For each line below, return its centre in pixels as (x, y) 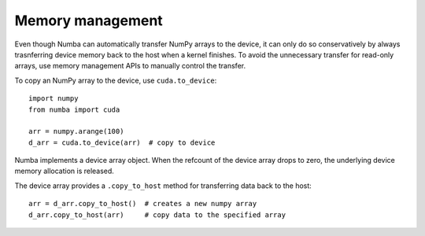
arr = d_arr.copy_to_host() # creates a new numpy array (143, 204)
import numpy (54, 99)
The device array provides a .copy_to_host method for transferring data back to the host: (163, 186)
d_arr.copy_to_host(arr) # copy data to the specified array (157, 215)
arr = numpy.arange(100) (76, 131)
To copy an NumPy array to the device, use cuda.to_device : (116, 80)
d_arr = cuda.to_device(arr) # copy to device (122, 142)
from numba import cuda (74, 109)
